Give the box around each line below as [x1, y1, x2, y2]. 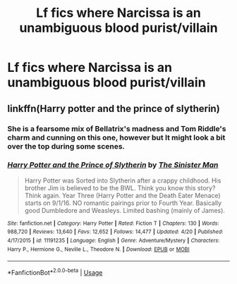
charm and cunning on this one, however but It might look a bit [7, 132, 226, 142]
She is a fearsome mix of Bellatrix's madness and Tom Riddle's [7, 123, 226, 133]
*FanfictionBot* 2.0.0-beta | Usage [7, 267, 103, 277]
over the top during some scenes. [7, 141, 126, 151]
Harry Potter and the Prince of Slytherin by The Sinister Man [7, 160, 219, 170]
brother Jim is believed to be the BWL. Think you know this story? [24, 183, 216, 192]
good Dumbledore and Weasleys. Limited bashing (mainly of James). [24, 206, 226, 214]
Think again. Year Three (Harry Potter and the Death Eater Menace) [24, 191, 221, 199]
